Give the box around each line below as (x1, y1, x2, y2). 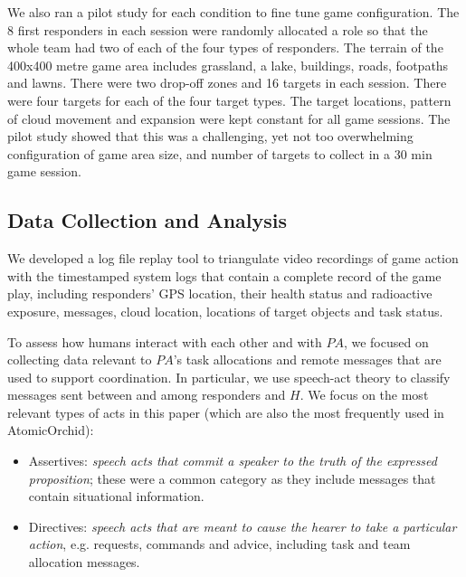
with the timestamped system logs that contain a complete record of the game (7, 266, 442, 285)
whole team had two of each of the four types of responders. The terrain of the (7, 38, 443, 57)
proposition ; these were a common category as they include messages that (28, 468, 436, 487)
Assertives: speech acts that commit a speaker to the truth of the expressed (28, 451, 437, 470)
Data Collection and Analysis (7, 206, 288, 234)
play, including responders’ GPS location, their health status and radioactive (7, 284, 433, 303)
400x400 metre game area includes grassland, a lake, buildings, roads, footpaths (7, 55, 449, 74)
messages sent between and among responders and (7, 385, 286, 404)
